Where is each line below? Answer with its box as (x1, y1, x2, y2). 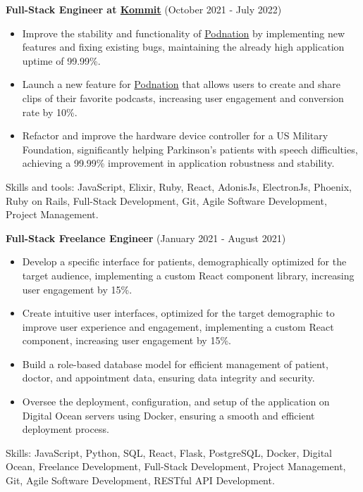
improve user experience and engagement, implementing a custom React (22, 319, 334, 334)
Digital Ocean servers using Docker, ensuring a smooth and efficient (22, 408, 315, 422)
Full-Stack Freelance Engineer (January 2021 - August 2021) (6, 230, 286, 245)
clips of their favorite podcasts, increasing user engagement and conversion (22, 90, 344, 105)
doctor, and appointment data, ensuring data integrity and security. (22, 370, 315, 385)
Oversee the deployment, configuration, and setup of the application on (22, 394, 330, 409)
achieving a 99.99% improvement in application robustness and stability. (22, 156, 335, 170)
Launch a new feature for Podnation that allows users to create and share (22, 77, 341, 92)
